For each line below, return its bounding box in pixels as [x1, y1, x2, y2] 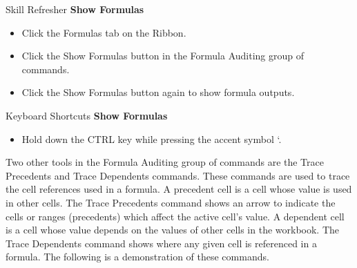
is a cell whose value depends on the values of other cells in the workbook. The [6, 222, 340, 237]
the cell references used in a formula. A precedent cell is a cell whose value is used [6, 182, 352, 196]
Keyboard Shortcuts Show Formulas [6, 108, 168, 122]
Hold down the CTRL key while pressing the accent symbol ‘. [21, 131, 282, 146]
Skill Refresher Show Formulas [6, 2, 144, 16]
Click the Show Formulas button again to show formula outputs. [21, 85, 295, 99]
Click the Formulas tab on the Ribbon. [21, 25, 186, 39]
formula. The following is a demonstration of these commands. [6, 249, 269, 264]
